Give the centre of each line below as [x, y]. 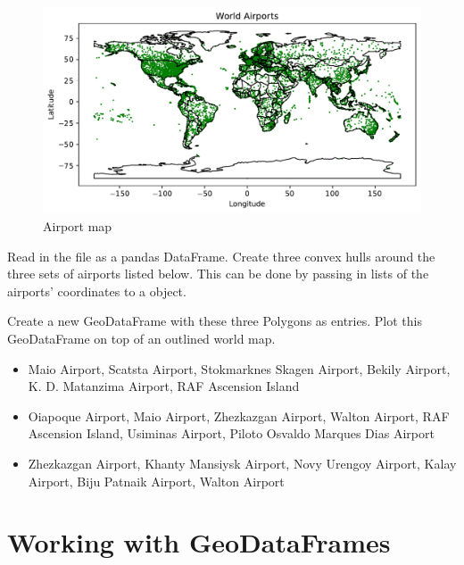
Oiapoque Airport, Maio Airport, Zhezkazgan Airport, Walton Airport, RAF [239, 415]
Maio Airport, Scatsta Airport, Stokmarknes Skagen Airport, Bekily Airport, [239, 368]
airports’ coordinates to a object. [97, 291]
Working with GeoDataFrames [199, 542]
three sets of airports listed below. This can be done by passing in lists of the [218, 274]
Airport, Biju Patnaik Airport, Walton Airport [156, 481]
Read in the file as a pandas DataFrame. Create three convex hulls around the [221, 256]
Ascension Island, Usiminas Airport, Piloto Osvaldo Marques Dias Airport [231, 433]
